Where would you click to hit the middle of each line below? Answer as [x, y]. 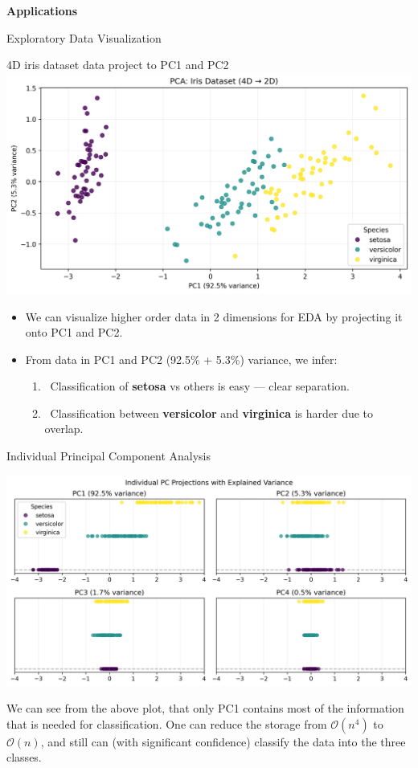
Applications [42, 10]
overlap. [64, 429]
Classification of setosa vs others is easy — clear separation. [200, 386]
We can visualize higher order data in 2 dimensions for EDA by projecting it [214, 316]
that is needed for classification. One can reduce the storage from [167, 723]
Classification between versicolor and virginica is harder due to [212, 413]
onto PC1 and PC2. [74, 332]
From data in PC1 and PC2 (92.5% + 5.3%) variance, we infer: [181, 359]
